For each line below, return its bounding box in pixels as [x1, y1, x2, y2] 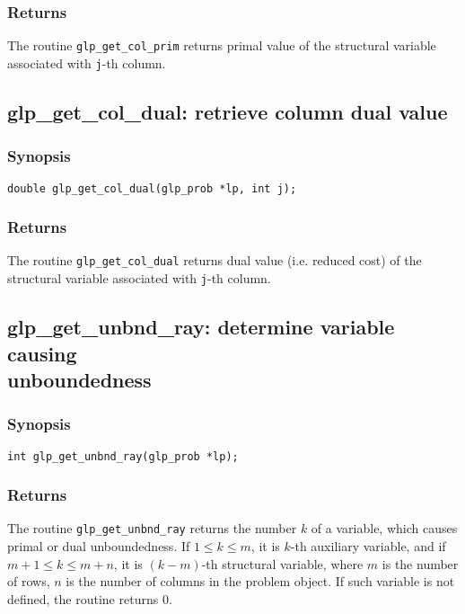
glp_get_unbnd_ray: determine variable [7, 313, 395, 341]
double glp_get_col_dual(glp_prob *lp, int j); [7, 182, 297, 195]
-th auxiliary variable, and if [290, 537, 446, 556]
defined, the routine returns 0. [7, 589, 172, 608]
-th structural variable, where [201, 554, 364, 573]
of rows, [7, 572, 50, 591]
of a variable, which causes [311, 519, 458, 538]
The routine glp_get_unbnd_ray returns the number [7, 519, 297, 538]
